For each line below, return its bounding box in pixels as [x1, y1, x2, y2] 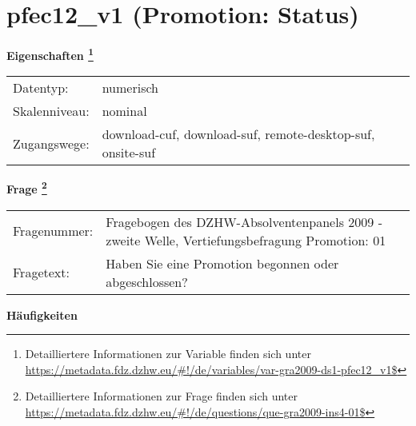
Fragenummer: [13, 221, 94, 241]
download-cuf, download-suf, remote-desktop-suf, [102, 125, 375, 144]
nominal [102, 102, 147, 121]
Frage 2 [6, 178, 47, 197]
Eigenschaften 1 [6, 45, 94, 63]
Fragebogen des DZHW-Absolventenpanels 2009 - [106, 212, 382, 231]
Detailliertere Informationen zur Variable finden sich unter [25, 345, 311, 362]
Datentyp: [13, 78, 69, 98]
